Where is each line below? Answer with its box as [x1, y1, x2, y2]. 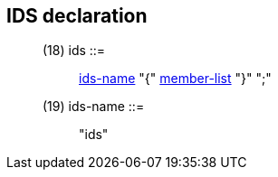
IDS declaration [6, 5, 148, 27]
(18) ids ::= [43, 42, 106, 59]
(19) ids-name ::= [43, 98, 145, 115]
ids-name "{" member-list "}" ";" [79, 70, 272, 87]
